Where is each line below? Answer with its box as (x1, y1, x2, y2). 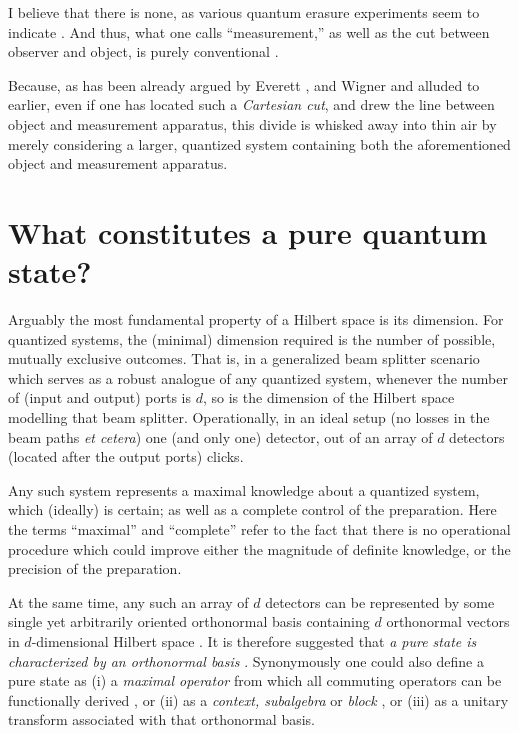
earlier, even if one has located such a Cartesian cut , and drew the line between (8, 94, 495, 115)
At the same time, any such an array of (8, 591, 249, 612)
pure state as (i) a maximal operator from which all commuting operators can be (8, 670, 502, 691)
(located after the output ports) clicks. (8, 446, 244, 467)
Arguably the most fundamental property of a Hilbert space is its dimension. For (8, 309, 504, 330)
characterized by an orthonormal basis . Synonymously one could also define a (8, 650, 484, 671)
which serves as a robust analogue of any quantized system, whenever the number (8, 367, 508, 388)
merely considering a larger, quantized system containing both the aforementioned (8, 133, 511, 154)
